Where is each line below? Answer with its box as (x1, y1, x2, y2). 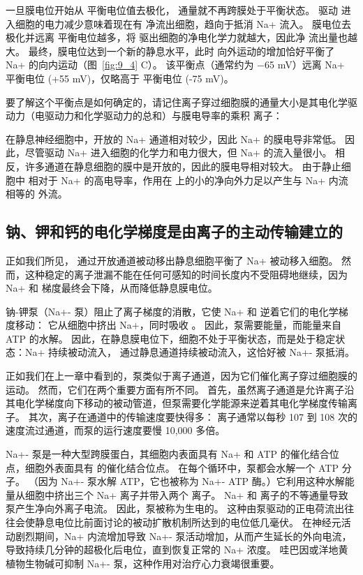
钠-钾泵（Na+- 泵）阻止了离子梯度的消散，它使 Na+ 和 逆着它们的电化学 (6, 304, 339, 318)
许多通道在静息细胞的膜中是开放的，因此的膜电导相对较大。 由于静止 (24, 158, 341, 173)
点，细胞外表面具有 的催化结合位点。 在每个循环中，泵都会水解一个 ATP (6, 460, 339, 475)
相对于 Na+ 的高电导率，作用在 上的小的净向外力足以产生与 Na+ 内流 (28, 172, 348, 187)
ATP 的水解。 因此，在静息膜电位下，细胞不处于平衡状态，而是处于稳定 (6, 331, 336, 345)
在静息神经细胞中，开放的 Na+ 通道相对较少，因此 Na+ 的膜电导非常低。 (6, 131, 342, 146)
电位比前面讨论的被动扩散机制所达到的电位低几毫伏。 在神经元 (54, 515, 341, 530)
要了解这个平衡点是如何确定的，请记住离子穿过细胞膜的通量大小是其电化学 (6, 94, 348, 109)
